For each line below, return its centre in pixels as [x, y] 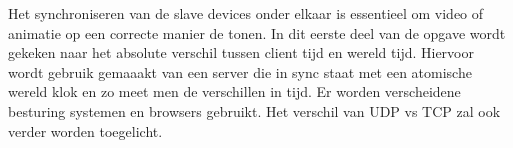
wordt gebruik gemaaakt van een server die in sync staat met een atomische [240, 71]
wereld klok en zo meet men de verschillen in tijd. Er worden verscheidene [234, 91]
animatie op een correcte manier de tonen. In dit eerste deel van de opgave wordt [257, 32]
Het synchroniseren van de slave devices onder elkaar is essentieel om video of [246, 13]
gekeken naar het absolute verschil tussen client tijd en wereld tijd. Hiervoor [241, 52]
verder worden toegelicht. [85, 130]
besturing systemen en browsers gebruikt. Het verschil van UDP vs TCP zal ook [254, 110]
